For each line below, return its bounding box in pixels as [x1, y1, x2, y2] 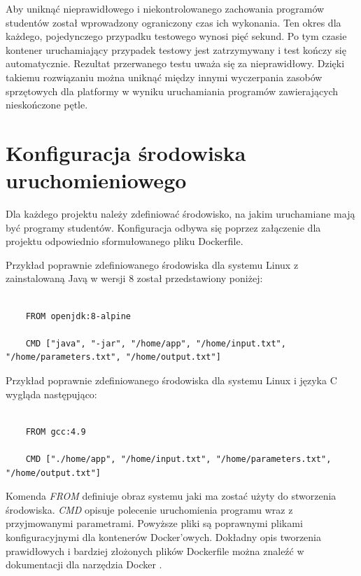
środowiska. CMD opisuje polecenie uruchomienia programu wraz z [6, 502, 293, 517]
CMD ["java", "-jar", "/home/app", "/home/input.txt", [25, 338, 286, 349]
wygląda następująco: [6, 386, 97, 401]
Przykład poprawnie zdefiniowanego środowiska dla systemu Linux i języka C [6, 373, 337, 387]
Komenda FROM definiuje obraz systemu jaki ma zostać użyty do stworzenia [6, 489, 337, 503]
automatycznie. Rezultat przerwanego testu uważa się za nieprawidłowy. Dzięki [6, 56, 345, 71]
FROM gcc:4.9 [25, 426, 86, 437]
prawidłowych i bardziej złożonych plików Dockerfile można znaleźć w [6, 543, 304, 558]
